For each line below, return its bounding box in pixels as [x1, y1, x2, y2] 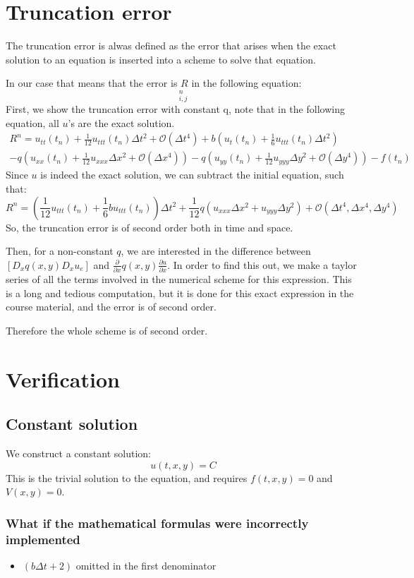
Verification [6, 364, 120, 393]
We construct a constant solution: [6, 446, 151, 461]
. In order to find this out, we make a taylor [167, 257, 357, 272]
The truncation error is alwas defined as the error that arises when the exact [6, 38, 336, 53]
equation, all [6, 115, 59, 130]
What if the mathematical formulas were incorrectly [6, 514, 309, 531]
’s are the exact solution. [68, 115, 175, 130]
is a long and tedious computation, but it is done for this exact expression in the [6, 285, 354, 300]
